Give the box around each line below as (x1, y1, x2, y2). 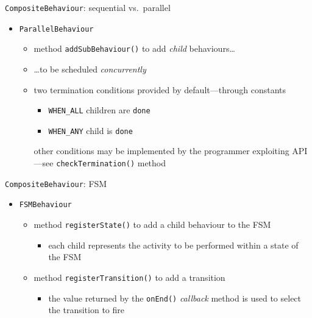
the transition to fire (48, 303, 125, 316)
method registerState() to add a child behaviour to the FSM (34, 218, 271, 231)
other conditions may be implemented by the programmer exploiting (34, 144, 289, 157)
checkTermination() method (56, 157, 166, 169)
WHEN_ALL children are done (48, 104, 151, 116)
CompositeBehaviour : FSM (5, 177, 107, 189)
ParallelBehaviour (19, 24, 94, 34)
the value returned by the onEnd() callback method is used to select (48, 291, 302, 304)
